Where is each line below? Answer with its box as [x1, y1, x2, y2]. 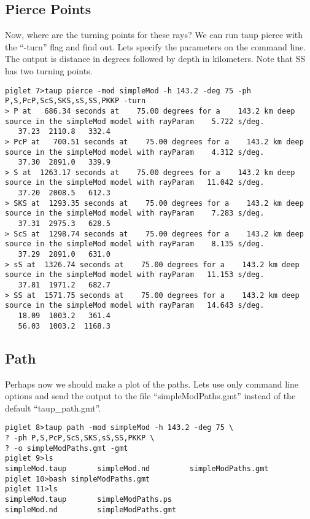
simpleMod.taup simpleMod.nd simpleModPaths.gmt [5, 464, 269, 473]
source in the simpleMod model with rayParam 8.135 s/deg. [5, 240, 265, 249]
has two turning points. [5, 64, 93, 77]
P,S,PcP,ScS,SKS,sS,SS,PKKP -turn [5, 96, 146, 106]
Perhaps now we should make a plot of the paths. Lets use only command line [5, 377, 298, 390]
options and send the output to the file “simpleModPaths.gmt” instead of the [5, 389, 296, 402]
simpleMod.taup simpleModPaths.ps [5, 494, 172, 504]
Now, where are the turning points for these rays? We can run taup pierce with [5, 28, 303, 41]
